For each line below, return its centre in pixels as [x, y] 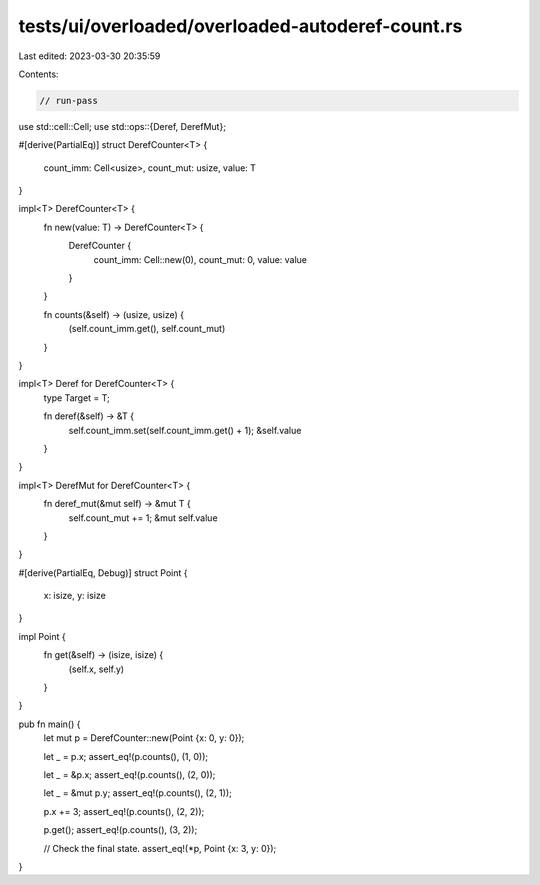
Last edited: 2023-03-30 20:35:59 [89, 56]
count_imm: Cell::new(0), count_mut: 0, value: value [200, 259]
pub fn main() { [49, 724]
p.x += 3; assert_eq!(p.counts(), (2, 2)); [124, 811]
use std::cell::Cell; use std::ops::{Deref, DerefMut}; [122, 126]
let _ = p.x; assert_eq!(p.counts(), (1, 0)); [126, 756]
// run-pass [69, 100]
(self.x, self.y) [96, 669]
